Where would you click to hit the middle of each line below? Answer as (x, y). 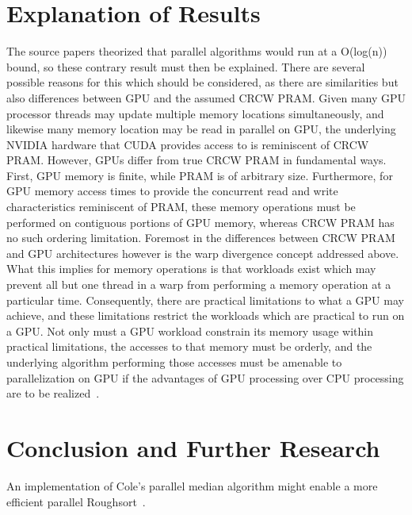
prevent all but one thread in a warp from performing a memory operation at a (199, 284)
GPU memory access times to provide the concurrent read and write (172, 191)
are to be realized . (53, 393)
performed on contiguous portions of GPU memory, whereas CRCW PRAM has (200, 222)
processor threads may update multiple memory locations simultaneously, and (195, 113)
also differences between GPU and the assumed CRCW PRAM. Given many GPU (206, 97)
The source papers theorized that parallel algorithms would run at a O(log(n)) (197, 51)
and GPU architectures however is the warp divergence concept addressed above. (203, 253)
